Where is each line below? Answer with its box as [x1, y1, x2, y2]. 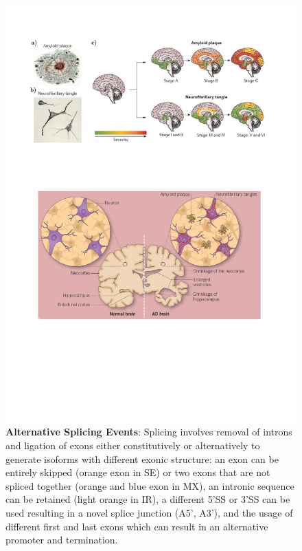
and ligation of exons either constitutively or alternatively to [5, 437, 260, 452]
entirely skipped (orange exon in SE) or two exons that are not [5, 465, 270, 479]
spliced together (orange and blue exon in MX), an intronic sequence [5, 478, 294, 493]
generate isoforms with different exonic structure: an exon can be [5, 451, 279, 466]
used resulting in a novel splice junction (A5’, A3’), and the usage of [5, 505, 293, 519]
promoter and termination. [5, 532, 118, 547]
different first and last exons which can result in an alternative [5, 519, 268, 533]
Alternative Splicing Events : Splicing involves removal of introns [5, 424, 292, 439]
